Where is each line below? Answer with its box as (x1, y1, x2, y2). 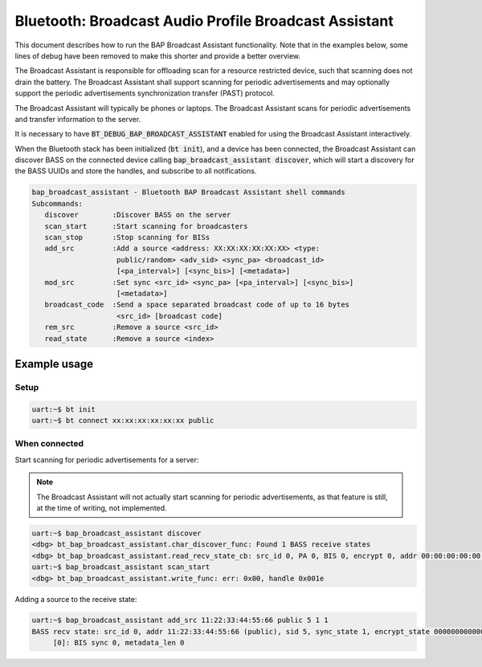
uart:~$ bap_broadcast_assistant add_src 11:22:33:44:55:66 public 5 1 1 (31, 616, 329, 625)
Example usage (14, 357, 94, 371)
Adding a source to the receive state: (14, 594, 137, 604)
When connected (14, 438, 84, 449)
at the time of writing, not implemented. (36, 502, 168, 513)
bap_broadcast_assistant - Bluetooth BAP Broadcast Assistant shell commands (31, 188, 345, 197)
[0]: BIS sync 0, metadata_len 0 (52, 638, 185, 648)
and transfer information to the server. (14, 114, 141, 124)
